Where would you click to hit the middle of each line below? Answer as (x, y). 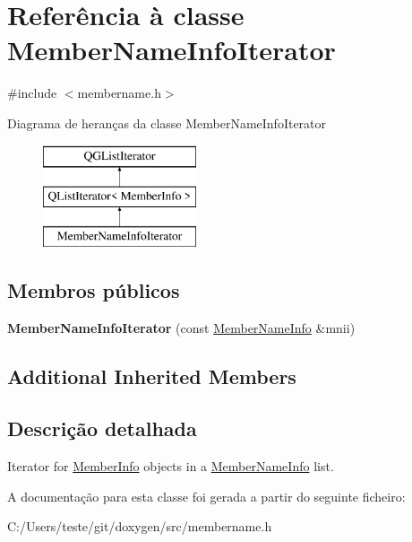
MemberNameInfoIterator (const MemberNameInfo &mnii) (181, 327)
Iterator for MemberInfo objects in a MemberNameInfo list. (171, 466)
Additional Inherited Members (152, 376)
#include (32, 93)
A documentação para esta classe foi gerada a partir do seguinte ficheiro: (206, 496)
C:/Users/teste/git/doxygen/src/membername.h (140, 526)
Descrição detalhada (102, 428)
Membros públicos (94, 289)
